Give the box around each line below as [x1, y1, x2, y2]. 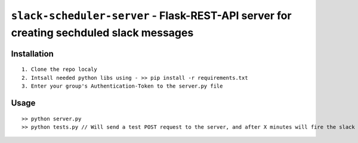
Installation [11, 48, 54, 59]
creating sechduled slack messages [11, 26, 194, 39]
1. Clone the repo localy [21, 66, 98, 73]
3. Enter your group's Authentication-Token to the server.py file [21, 83, 223, 89]
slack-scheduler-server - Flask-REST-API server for [11, 9, 292, 22]
